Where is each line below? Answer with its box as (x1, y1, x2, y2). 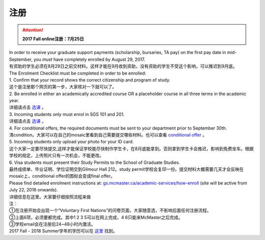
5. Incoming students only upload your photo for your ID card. (9, 139, 134, 145)
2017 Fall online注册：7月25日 (22, 36, 84, 42)
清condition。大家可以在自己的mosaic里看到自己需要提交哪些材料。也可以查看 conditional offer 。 (9, 132, 207, 138)
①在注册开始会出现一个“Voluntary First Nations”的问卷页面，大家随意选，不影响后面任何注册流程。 (9, 208, 212, 213)
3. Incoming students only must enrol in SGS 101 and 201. (9, 111, 125, 117)
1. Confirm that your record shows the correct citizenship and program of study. (9, 77, 170, 83)
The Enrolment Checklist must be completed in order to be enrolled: (9, 70, 147, 76)
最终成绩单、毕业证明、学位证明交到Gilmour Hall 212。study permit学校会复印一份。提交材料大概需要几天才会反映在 (9, 166, 244, 172)
